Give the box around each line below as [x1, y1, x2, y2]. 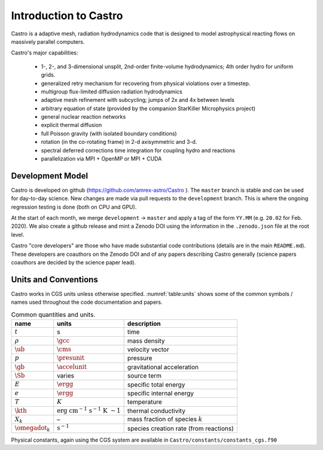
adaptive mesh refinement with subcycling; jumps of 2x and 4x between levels [41, 96, 234, 104]
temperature [127, 398, 163, 406]
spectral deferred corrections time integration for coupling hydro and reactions [41, 147, 236, 154]
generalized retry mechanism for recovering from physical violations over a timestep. [41, 80, 251, 87]
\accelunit [57, 363, 87, 371]
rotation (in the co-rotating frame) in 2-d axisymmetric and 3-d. [41, 138, 197, 146]
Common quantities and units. [11, 310, 96, 319]
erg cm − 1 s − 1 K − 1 [57, 405, 121, 415]
